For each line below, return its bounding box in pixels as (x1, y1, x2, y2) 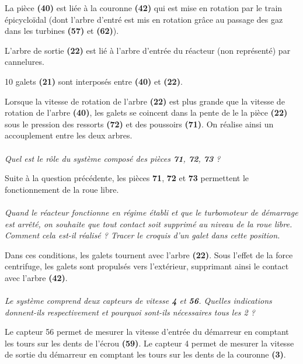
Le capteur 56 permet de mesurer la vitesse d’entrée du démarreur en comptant (5, 325, 289, 338)
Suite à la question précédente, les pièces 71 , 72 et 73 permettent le (5, 172, 249, 184)
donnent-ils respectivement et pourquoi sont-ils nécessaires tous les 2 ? (5, 306, 255, 318)
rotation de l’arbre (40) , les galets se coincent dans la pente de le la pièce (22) (5, 106, 288, 119)
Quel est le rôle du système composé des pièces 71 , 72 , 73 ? (5, 152, 221, 164)
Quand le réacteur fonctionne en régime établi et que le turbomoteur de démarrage (5, 206, 298, 218)
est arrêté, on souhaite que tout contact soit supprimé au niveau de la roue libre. (5, 217, 292, 230)
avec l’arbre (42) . (5, 271, 68, 283)
